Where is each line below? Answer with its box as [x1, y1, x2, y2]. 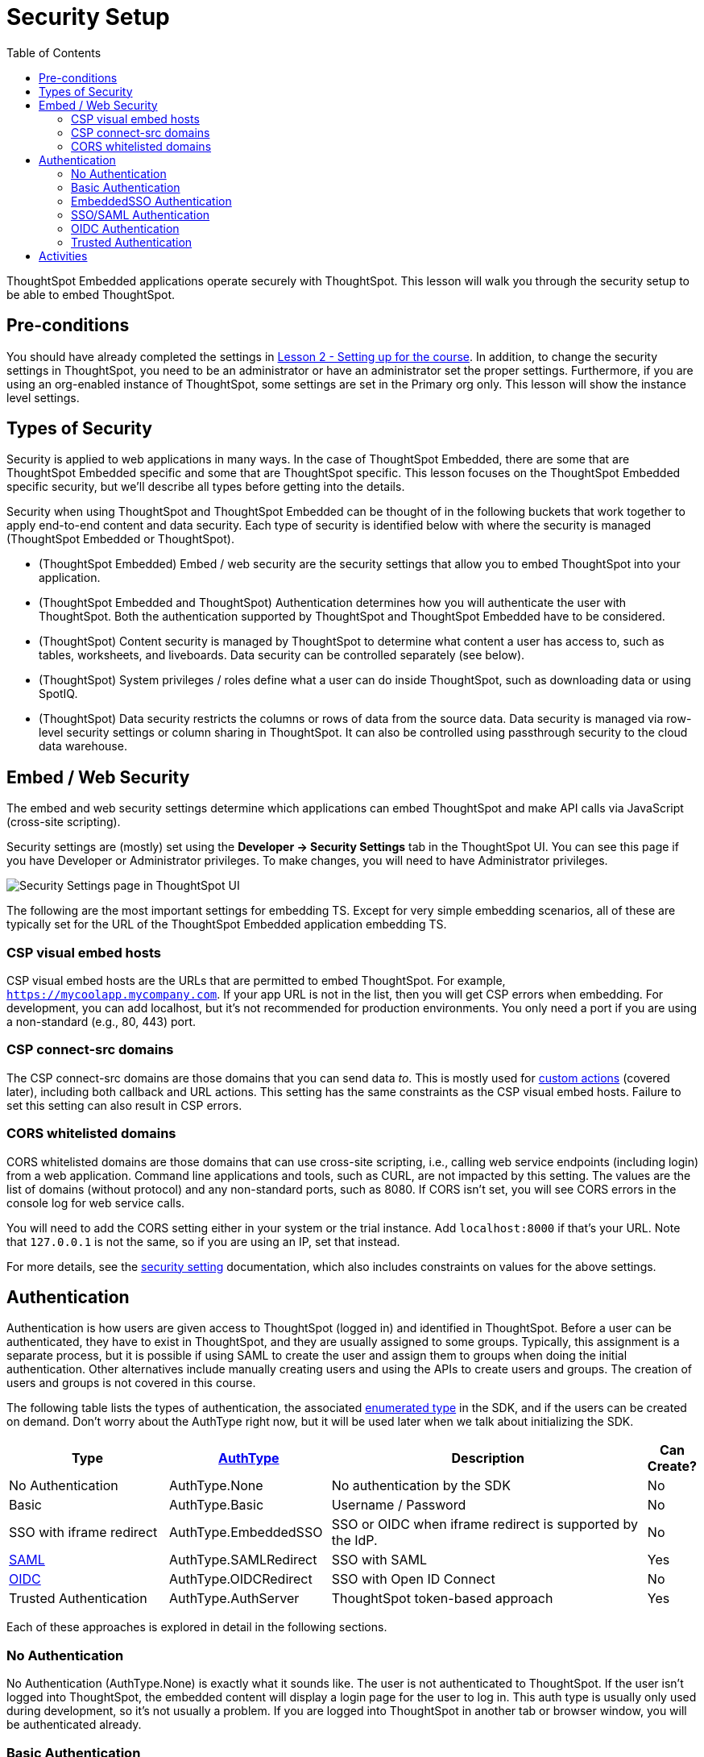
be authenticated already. [6, 1718, 142, 1732]
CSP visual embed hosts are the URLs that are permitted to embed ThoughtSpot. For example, [6, 974, 506, 988]
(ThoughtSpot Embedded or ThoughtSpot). [6, 532, 234, 546]
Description [451, 1450, 524, 1467]
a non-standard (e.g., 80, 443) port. [6, 1015, 197, 1029]
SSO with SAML [331, 1551, 427, 1568]
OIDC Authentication [71, 221, 180, 235]
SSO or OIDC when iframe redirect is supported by [331, 1516, 638, 1533]
